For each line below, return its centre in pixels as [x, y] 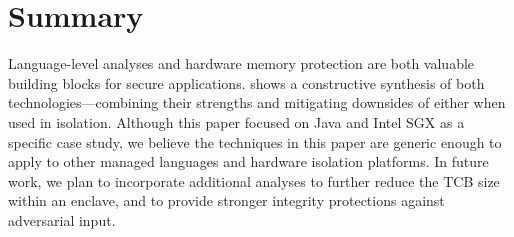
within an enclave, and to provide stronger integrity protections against [226, 200]
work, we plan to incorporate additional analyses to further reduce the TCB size [254, 180]
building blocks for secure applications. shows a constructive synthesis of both [246, 82]
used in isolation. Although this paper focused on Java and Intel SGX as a [236, 121]
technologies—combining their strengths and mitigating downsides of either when [257, 102]
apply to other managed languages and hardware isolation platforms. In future [248, 161]
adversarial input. [62, 219]
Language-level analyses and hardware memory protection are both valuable [241, 63]
